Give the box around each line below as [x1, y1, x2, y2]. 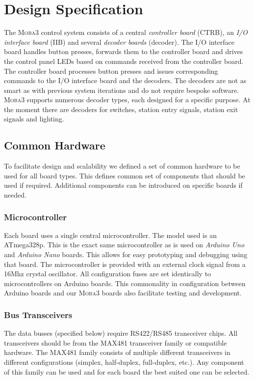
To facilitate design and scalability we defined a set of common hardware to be [4, 161, 240, 171]
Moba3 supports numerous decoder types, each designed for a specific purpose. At [4, 94, 251, 105]
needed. [4, 190, 26, 200]
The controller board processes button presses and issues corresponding [4, 65, 218, 76]
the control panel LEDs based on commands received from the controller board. [4, 56, 244, 66]
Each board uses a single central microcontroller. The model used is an [4, 230, 217, 240]
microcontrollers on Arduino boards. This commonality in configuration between [4, 278, 246, 288]
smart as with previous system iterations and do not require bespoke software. [4, 85, 239, 95]
